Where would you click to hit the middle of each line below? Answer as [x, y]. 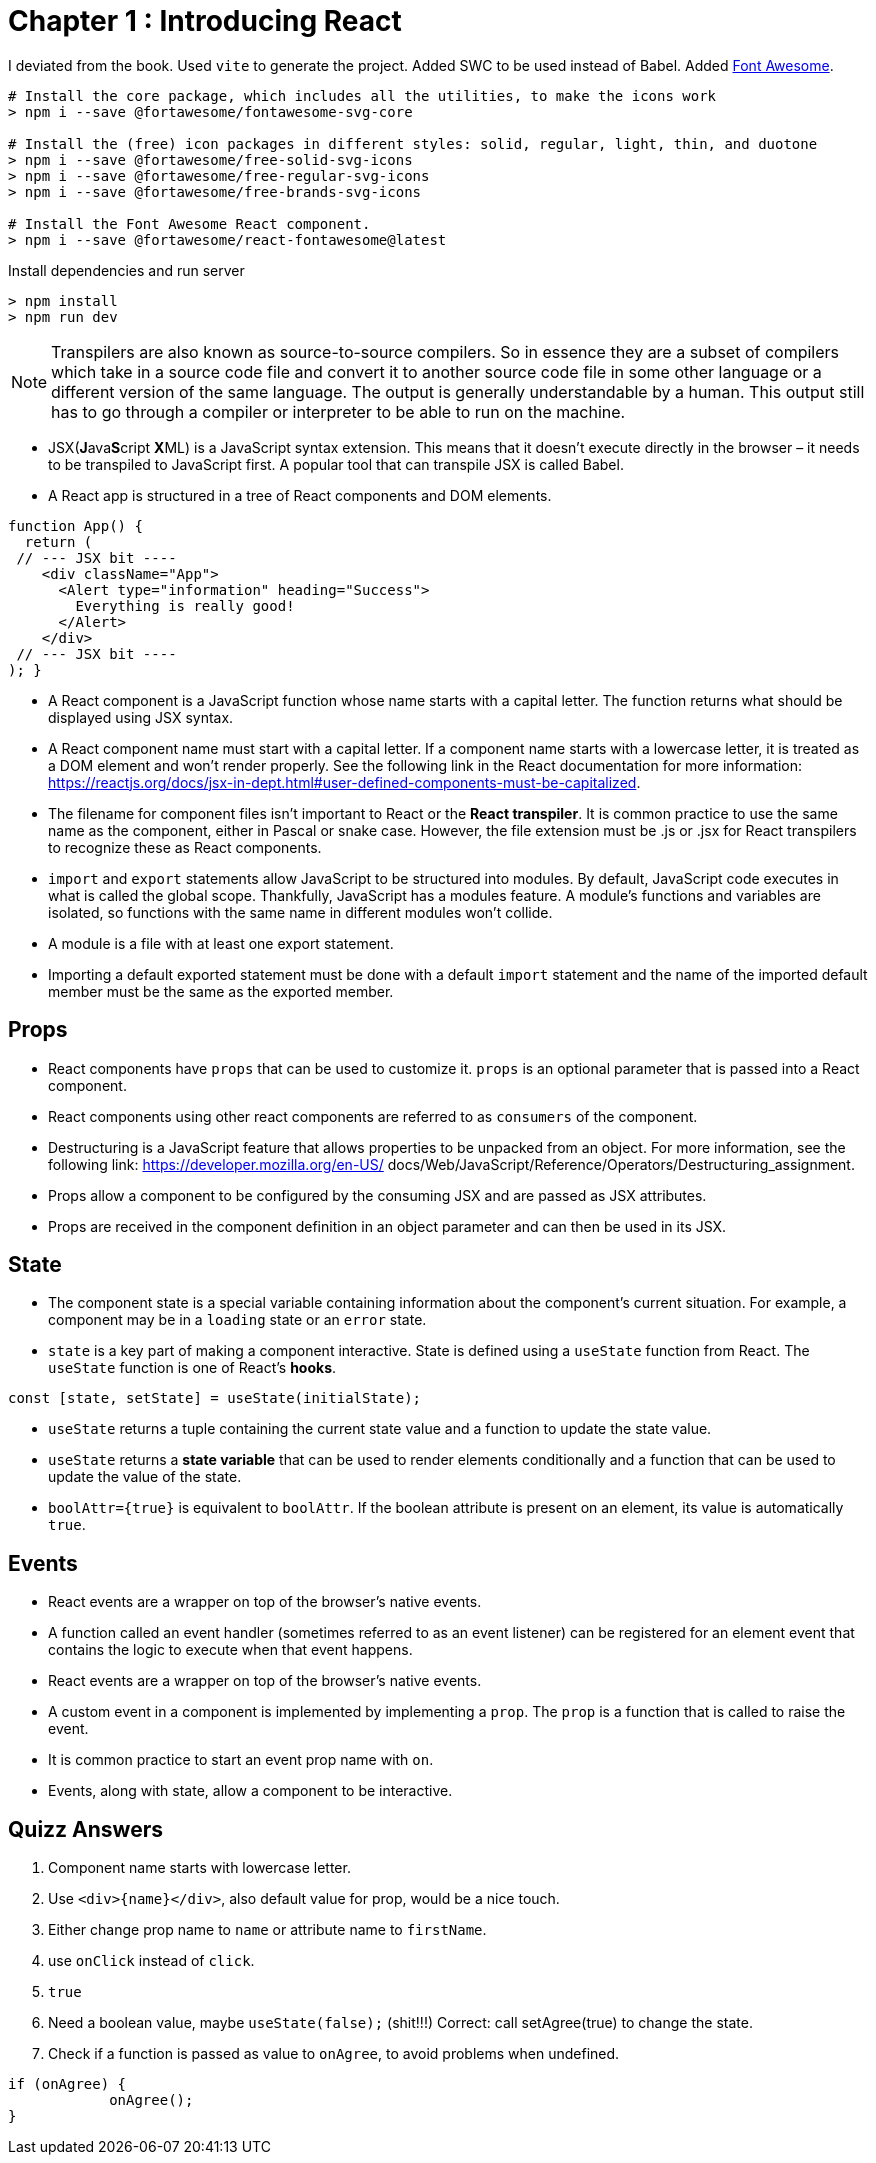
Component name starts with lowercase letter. [199, 1868]
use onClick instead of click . [151, 1961]
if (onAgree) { [67, 2084]
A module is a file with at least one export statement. [221, 943]
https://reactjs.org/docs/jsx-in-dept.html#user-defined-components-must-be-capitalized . [344, 782]
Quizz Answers [86, 1829]
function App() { [75, 525]
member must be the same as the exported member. [221, 991]
